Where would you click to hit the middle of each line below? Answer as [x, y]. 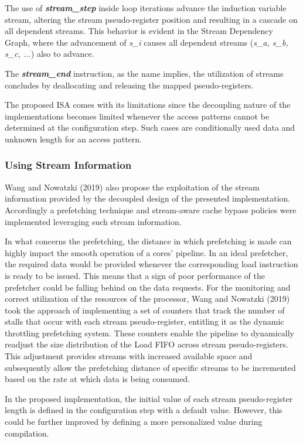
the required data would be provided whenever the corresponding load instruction [151, 264]
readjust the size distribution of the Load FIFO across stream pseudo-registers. [147, 344]
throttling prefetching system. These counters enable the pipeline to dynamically [149, 333]
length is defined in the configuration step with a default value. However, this [144, 410]
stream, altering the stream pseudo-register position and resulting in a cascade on [151, 19]
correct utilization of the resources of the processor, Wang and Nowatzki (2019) [147, 299]
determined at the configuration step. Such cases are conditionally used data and [150, 127]
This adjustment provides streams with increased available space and [129, 356]
